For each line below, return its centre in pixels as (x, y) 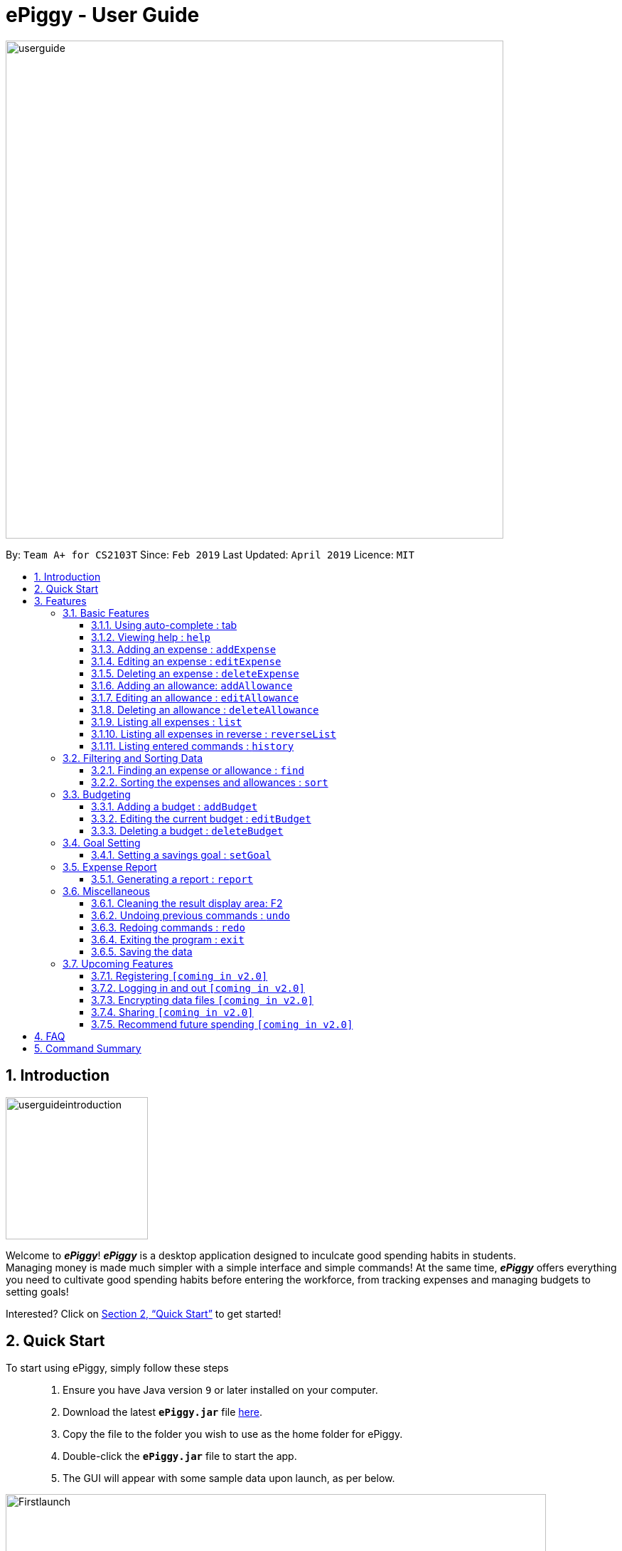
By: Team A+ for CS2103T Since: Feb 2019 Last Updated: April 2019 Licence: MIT (210, 554)
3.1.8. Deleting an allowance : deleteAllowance (205, 709)
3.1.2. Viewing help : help (151, 637)
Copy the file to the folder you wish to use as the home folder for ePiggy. (233, 1434)
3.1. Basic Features (106, 613)
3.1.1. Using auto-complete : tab (164, 625)
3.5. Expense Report (110, 867)
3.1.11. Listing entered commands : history (193, 746)
